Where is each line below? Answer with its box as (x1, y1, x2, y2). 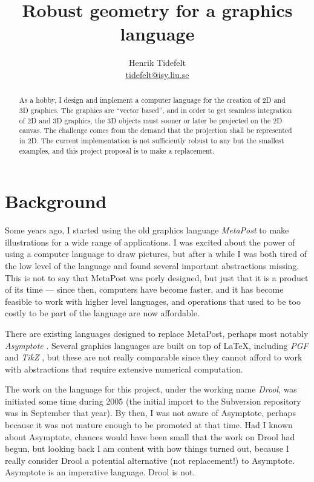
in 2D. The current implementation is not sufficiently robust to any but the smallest (19, 135, 284, 145)
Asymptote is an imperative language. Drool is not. (5, 466, 195, 478)
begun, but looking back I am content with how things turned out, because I (5, 442, 289, 455)
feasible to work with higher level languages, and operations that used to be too (5, 295, 301, 307)
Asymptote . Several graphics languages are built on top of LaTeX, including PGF (5, 339, 309, 351)
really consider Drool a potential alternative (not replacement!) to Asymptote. (5, 454, 295, 466)
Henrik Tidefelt (129, 56, 186, 69)
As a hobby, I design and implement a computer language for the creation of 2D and (19, 95, 286, 105)
